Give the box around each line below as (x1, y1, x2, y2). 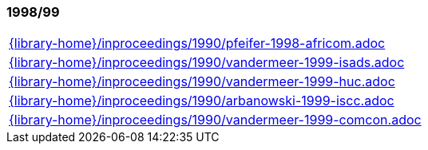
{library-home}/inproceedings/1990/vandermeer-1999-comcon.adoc (9, 112, 422, 128)
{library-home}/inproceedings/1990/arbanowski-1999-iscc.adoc (9, 93, 394, 109)
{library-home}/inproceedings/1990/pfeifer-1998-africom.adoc (9, 35, 386, 52)
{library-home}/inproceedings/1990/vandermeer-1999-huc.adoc (9, 73, 395, 90)
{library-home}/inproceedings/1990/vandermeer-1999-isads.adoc (9, 54, 405, 71)
